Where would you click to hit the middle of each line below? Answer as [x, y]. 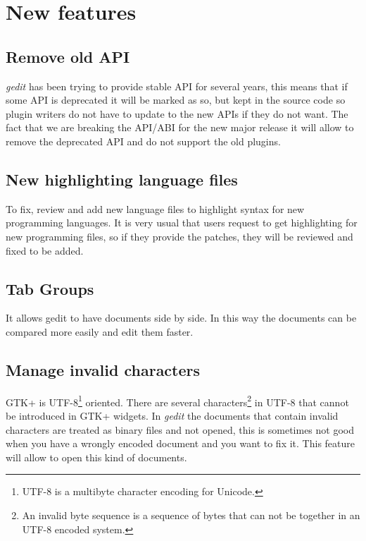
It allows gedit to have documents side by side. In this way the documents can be [181, 318]
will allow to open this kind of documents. [96, 457]
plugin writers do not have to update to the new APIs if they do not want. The [177, 113]
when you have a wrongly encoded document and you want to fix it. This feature [180, 443]
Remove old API [68, 56]
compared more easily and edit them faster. [100, 331]
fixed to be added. [45, 250]
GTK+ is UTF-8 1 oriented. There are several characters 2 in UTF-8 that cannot [177, 401]
